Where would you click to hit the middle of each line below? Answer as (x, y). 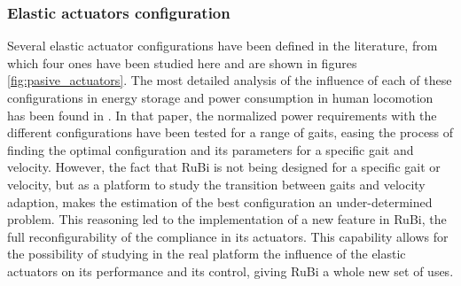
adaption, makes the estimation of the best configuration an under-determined (220, 201)
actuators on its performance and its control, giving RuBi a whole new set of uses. (230, 271)
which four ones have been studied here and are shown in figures (182, 62)
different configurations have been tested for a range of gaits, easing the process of (230, 132)
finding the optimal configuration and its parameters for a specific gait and (211, 149)
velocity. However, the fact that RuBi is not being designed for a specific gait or (224, 167)
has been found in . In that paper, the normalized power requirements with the (222, 115)
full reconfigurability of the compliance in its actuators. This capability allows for (228, 236)
